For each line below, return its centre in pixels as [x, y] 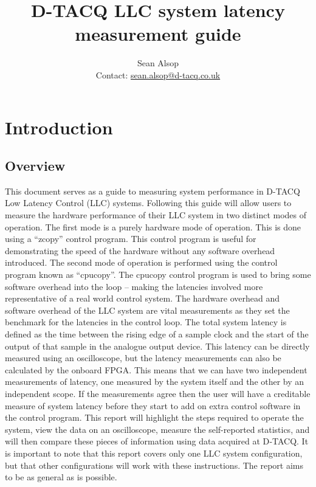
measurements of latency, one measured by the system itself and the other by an [155, 382]
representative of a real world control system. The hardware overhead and [143, 298]
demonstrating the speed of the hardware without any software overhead [140, 250]
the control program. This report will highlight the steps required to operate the [154, 417]
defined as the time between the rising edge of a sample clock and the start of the [157, 334]
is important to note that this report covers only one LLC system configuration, [154, 453]
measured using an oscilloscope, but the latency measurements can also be [143, 358]
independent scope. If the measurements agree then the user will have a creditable [158, 393]
